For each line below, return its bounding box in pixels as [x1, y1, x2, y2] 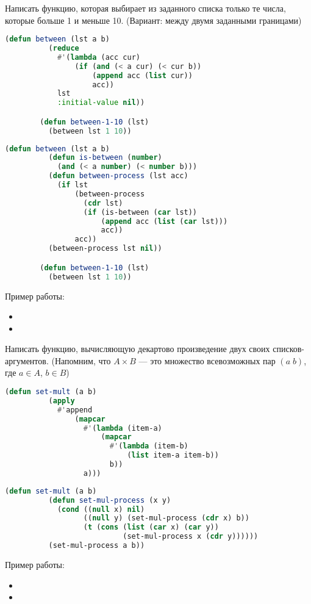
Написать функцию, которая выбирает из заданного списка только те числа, [5, 2, 286, 14]
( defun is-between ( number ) [48, 153, 162, 162]
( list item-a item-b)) [127, 451, 219, 460]
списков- [273, 342, 304, 355]
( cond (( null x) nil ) [57, 505, 145, 514]
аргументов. [5, 354, 49, 367]
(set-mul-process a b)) [48, 541, 145, 550]
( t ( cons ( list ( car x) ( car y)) [83, 523, 219, 532]
